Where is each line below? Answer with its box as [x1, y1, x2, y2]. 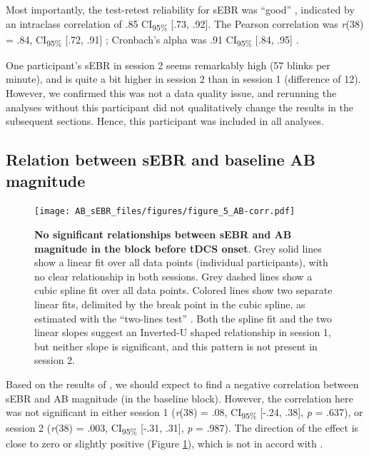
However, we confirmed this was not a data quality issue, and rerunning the [6, 86, 337, 101]
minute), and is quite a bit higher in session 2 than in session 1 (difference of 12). [6, 71, 361, 86]
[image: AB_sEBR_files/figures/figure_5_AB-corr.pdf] [34, 206, 295, 217]
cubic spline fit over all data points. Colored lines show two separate [34, 283, 333, 298]
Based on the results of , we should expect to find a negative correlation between [6, 377, 359, 391]
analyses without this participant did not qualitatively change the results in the [6, 99, 354, 114]
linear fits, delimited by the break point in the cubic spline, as [34, 297, 305, 312]
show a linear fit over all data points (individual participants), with [34, 255, 328, 270]
